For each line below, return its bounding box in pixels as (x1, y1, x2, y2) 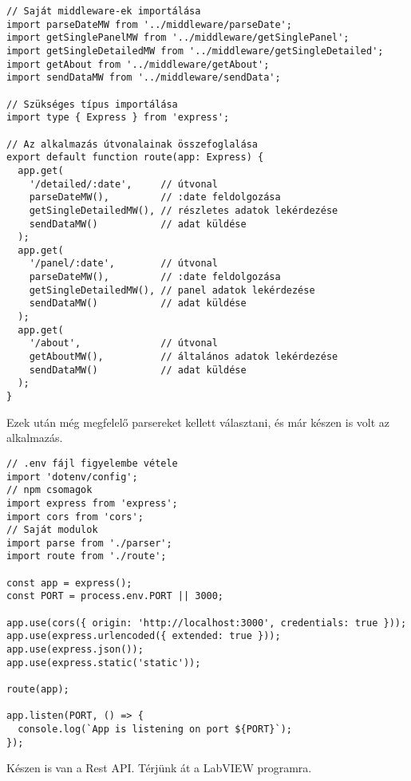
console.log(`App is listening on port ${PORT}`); (18, 724, 292, 735)
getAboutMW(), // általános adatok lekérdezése (29, 351, 338, 363)
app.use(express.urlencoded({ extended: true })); (6, 630, 281, 642)
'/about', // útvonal (29, 337, 218, 349)
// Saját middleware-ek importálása (6, 6, 201, 17)
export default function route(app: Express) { (6, 152, 264, 164)
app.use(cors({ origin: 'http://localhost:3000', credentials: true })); (6, 617, 407, 629)
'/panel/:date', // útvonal (29, 258, 218, 270)
